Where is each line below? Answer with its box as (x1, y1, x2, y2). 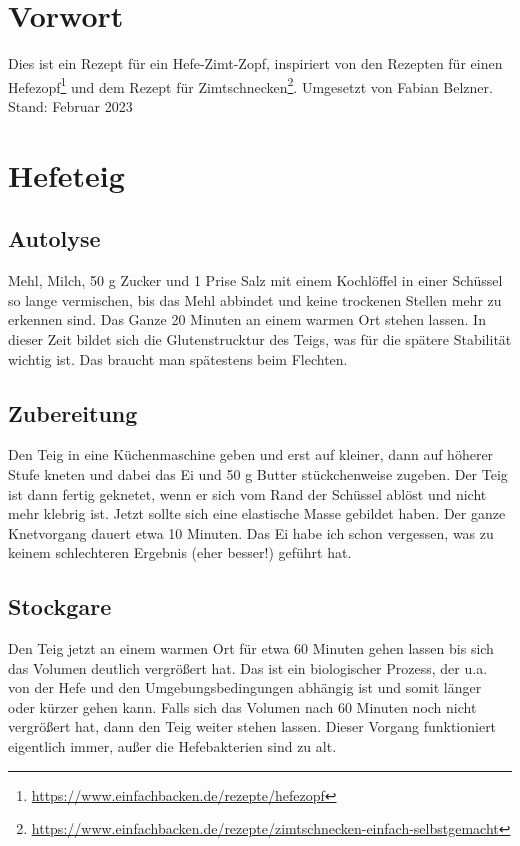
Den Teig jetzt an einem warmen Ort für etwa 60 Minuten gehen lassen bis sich (8, 638, 494, 659)
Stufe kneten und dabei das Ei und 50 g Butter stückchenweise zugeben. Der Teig (8, 463, 508, 484)
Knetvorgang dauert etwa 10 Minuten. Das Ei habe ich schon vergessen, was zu (8, 522, 494, 543)
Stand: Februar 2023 (8, 95, 133, 116)
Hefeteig (8, 154, 125, 195)
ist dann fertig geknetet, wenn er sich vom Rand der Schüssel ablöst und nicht (8, 483, 487, 504)
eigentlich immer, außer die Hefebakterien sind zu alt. (8, 736, 337, 757)
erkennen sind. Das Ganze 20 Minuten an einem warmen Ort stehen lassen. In (8, 309, 486, 330)
